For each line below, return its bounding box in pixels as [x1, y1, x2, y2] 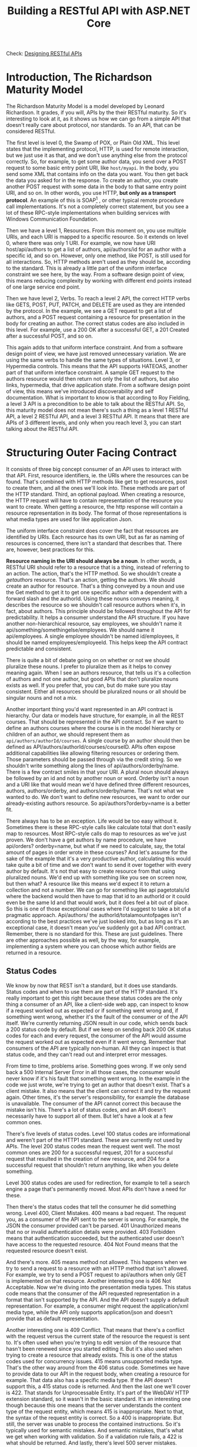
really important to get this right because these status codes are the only [6, 994, 182, 1001]
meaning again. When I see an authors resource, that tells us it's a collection [6, 669, 191, 676]
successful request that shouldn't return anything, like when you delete [6, 1161, 179, 1168]
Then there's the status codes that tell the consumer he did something [6, 1203, 176, 1210]
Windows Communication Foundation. [6, 215, 99, 222]
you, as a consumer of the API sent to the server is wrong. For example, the [6, 1216, 189, 1223]
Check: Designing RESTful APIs [6, 50, 82, 57]
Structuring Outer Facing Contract [6, 446, 177, 459]
